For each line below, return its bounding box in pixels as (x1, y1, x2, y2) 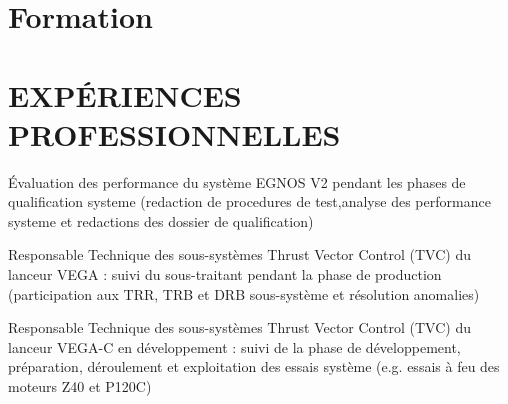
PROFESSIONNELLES (8, 113, 341, 154)
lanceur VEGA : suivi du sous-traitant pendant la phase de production (8, 264, 442, 285)
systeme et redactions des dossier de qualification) (8, 210, 314, 231)
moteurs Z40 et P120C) (8, 376, 152, 397)
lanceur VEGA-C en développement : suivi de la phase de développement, (8, 336, 461, 357)
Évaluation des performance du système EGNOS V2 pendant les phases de (8, 171, 466, 192)
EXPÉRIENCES (8, 74, 242, 115)
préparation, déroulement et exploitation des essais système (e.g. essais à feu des (8, 356, 500, 377)
